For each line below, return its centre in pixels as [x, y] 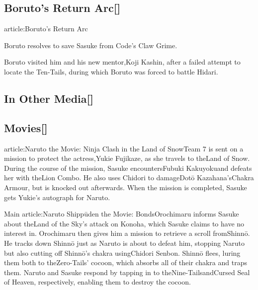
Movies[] [26, 127]
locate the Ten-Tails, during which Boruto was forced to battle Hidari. [111, 71]
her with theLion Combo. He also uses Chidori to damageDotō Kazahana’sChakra [129, 178]
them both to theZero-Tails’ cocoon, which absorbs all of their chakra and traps [126, 262]
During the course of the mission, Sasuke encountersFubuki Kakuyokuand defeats [128, 168]
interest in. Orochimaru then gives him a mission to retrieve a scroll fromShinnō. [127, 233]
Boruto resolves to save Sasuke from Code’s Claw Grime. [91, 45]
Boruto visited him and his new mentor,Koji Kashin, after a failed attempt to [122, 62]
